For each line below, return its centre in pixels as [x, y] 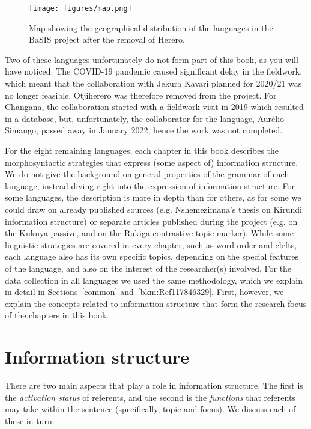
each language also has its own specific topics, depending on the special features [152, 256]
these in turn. [30, 420]
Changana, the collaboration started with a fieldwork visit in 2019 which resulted [154, 107]
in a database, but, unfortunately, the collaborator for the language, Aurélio [145, 118]
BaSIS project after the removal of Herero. [107, 39]
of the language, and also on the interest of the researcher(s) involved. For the [148, 268]
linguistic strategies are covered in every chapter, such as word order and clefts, [151, 244]
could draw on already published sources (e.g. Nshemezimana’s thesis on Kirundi [153, 209]
